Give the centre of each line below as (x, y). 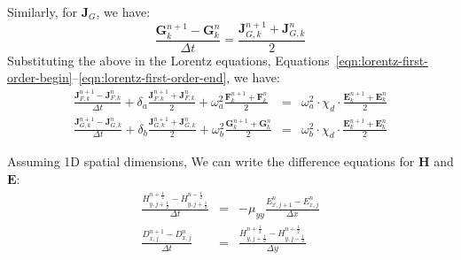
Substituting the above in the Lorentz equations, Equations (168, 60)
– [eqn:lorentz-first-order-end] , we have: (176, 77)
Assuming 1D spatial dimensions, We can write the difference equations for (211, 161)
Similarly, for (43, 11)
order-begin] (40, 77)
